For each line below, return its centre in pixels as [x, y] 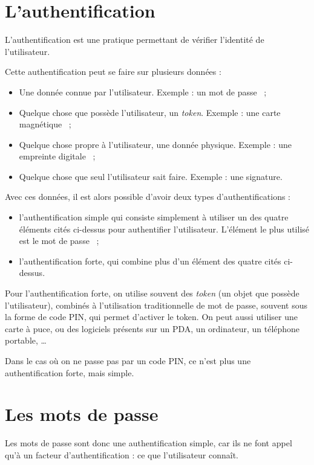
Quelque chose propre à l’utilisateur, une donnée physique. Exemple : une [155, 144]
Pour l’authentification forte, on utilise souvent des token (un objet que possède [152, 293]
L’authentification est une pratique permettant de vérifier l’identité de [135, 40]
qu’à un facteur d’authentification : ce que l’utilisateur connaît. [122, 454]
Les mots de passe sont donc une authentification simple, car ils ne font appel [149, 443]
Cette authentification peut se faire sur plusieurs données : [113, 72]
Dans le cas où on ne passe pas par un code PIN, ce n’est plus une [128, 361]
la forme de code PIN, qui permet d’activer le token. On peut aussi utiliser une [151, 317]
